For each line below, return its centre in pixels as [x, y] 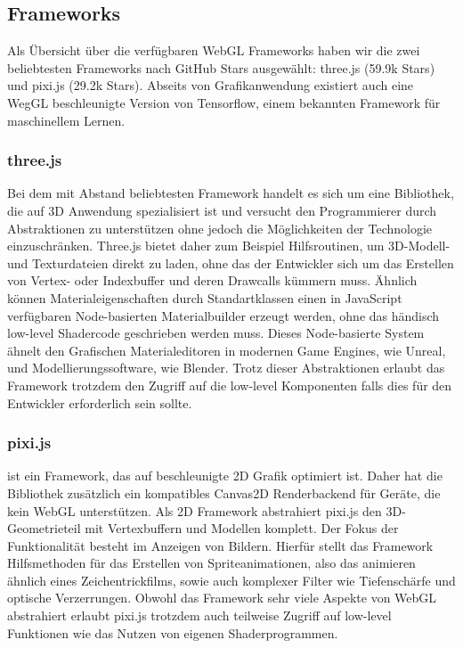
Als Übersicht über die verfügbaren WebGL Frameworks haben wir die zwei [214, 50]
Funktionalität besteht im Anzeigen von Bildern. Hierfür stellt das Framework [220, 545]
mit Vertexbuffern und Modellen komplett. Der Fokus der [242, 528]
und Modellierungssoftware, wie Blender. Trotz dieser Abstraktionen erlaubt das [226, 368]
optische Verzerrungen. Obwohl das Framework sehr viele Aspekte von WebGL [222, 598]
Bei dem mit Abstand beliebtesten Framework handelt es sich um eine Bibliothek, [231, 193]
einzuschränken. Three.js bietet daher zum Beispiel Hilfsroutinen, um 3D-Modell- [229, 246]
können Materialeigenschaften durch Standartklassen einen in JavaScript [205, 297]
